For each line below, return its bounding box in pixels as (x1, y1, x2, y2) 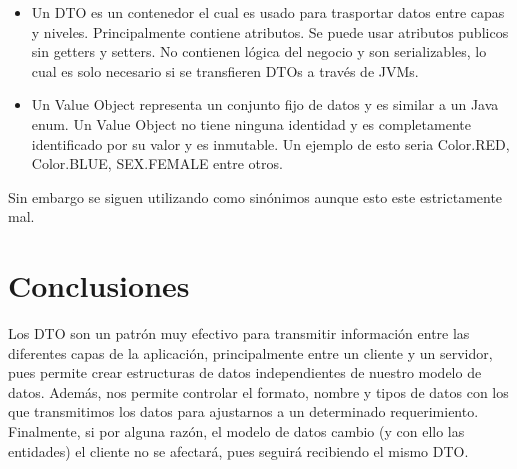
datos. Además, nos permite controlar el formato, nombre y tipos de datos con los (8, 381, 509, 402)
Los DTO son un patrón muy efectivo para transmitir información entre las (8, 323, 470, 344)
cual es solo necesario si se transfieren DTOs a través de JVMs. (31, 60, 419, 81)
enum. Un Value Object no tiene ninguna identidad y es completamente (31, 113, 471, 134)
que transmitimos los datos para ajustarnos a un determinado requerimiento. (8, 401, 479, 422)
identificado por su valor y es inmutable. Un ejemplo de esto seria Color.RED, (31, 133, 510, 154)
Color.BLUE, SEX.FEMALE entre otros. (31, 153, 283, 174)
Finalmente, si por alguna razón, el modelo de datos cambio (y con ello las (8, 421, 465, 442)
